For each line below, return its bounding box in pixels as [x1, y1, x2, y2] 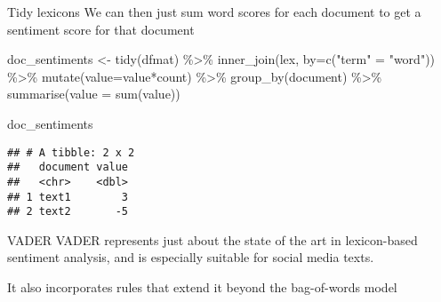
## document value [7, 161, 129, 174]
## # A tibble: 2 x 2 [7, 146, 135, 159]
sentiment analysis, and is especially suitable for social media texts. [7, 248, 374, 266]
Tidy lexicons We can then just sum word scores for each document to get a [7, 3, 421, 20]
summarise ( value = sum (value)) [7, 84, 180, 103]
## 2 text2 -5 [7, 205, 129, 219]
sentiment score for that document [7, 20, 195, 38]
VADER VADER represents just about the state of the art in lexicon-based [7, 230, 418, 249]
